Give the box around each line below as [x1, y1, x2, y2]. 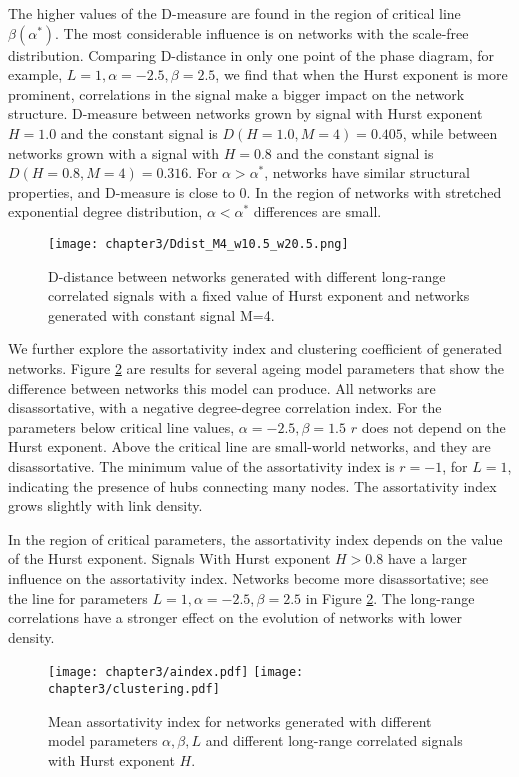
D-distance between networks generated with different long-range [48, 265, 446, 286]
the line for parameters [8, 587, 148, 608]
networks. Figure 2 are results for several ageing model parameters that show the [8, 357, 504, 378]
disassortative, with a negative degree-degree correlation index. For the [8, 397, 442, 418]
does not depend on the [361, 416, 506, 437]
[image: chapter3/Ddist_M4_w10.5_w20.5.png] [48, 236, 349, 251]
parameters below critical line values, [8, 416, 235, 437]
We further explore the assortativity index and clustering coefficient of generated [8, 338, 502, 359]
